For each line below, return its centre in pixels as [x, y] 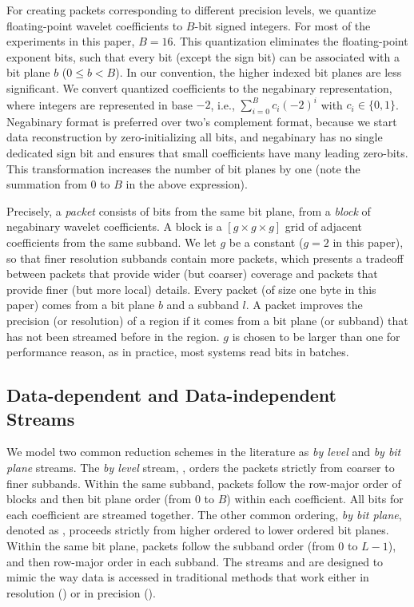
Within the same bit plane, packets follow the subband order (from [171, 545]
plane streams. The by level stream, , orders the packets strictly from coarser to [201, 467]
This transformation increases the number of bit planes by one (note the [183, 168]
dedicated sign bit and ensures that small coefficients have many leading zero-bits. [207, 153]
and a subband [203, 305]
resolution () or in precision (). [81, 592]
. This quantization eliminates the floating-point [291, 41]
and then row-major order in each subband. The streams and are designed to [195, 561]
